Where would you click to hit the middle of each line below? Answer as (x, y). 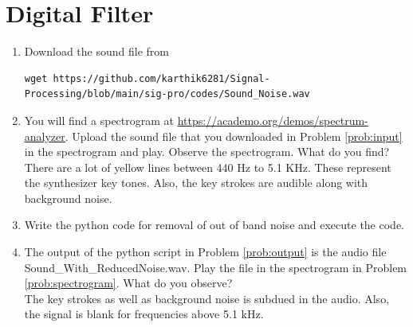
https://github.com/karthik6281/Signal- (161, 78)
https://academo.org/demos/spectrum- (273, 120)
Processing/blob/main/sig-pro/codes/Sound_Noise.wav (167, 94)
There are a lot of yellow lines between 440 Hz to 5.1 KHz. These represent (208, 167)
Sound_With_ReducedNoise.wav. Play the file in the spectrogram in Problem (216, 267)
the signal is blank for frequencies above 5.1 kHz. (144, 314)
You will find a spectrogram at (99, 120)
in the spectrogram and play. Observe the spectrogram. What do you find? (207, 152)
